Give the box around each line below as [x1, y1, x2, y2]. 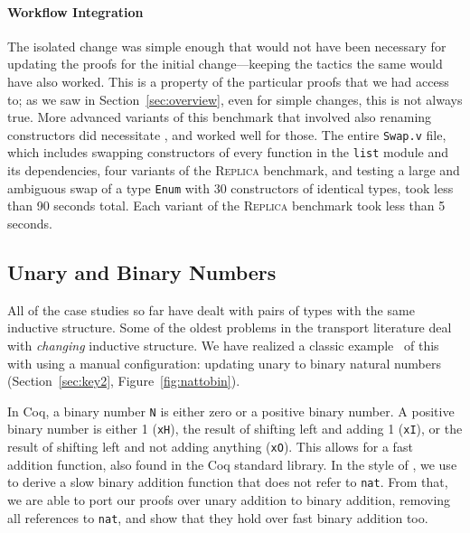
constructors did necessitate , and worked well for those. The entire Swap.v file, [7, 125, 446, 144]
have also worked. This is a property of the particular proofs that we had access [7, 71, 449, 90]
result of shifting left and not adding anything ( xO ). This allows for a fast [7, 437, 413, 455]
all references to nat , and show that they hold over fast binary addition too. [7, 508, 428, 527]
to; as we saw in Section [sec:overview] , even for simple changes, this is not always [7, 89, 463, 108]
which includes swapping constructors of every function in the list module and [7, 143, 448, 162]
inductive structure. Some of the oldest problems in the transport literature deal [7, 318, 452, 337]
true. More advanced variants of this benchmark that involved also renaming [7, 108, 432, 126]
